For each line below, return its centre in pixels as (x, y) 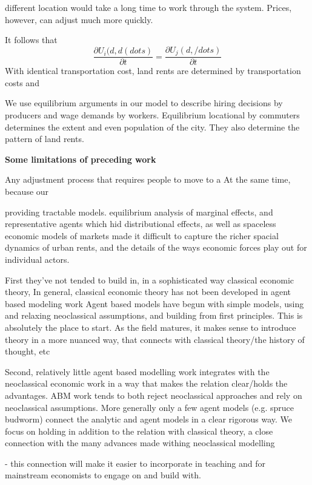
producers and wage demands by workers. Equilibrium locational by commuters (152, 115)
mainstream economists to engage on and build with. (103, 475)
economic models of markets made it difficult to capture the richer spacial (142, 235)
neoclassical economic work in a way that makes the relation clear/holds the (146, 383)
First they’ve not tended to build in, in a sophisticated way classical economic (149, 280)
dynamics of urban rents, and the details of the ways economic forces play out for (156, 247)
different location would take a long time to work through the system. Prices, (148, 7)
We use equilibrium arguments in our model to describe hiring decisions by (144, 103)
